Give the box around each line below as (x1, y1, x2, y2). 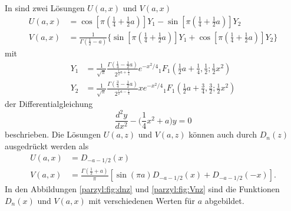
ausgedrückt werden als (5, 139, 89, 152)
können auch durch (189, 128, 257, 140)
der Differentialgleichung (5, 98, 93, 110)
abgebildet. (204, 194, 244, 206)
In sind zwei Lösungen (5, 2, 85, 14)
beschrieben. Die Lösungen (5, 128, 101, 140)
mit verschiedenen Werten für (88, 194, 196, 206)
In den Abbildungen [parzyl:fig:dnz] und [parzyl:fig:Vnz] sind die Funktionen (5, 183, 280, 195)
